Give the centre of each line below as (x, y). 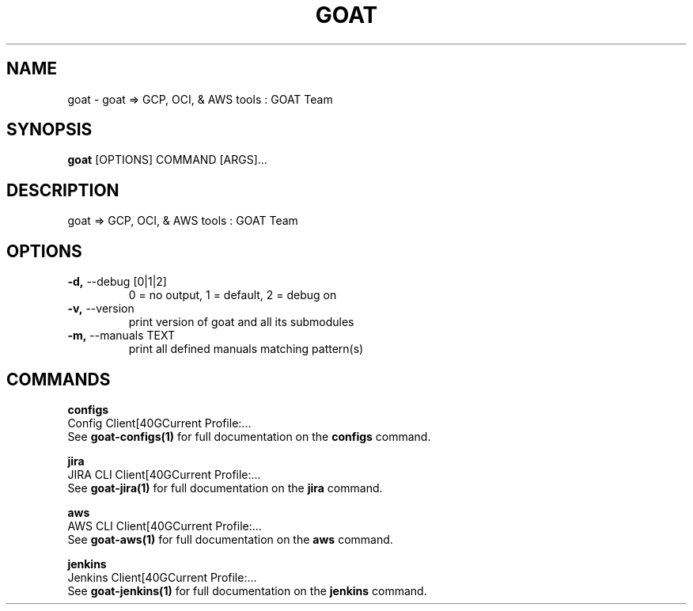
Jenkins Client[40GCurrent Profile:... (162, 577)
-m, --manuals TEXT (121, 336)
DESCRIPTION (63, 190)
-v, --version (101, 309)
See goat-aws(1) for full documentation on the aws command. (230, 539)
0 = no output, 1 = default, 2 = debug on (233, 295)
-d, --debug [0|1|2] (117, 282)
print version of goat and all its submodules (241, 322)
